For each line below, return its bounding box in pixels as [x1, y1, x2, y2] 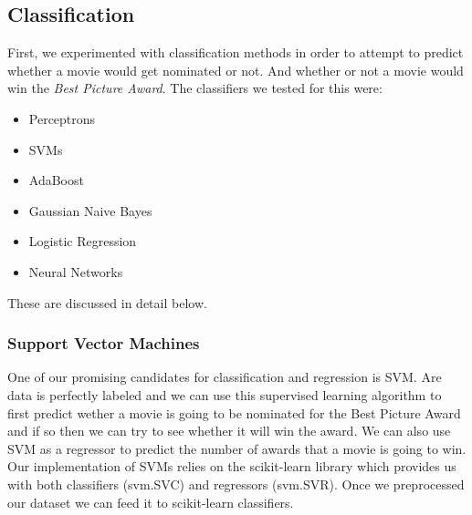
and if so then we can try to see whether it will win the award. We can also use [7, 421, 451, 440]
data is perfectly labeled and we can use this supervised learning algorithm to [7, 385, 442, 404]
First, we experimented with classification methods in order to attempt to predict [7, 43, 464, 62]
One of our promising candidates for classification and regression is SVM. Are [7, 367, 442, 386]
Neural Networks [28, 262, 123, 281]
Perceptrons [28, 108, 96, 128]
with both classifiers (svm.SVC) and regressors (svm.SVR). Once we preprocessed [7, 474, 465, 493]
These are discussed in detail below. [7, 293, 207, 312]
